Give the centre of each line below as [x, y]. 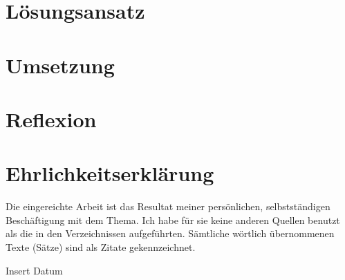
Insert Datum [34, 270]
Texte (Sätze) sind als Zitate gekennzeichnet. [101, 247]
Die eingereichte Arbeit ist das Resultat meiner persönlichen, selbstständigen [168, 206]
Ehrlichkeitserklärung [110, 173]
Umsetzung [60, 65]
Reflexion [51, 119]
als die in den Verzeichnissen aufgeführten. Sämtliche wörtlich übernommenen [170, 233]
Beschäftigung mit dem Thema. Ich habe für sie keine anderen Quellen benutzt [173, 220]
